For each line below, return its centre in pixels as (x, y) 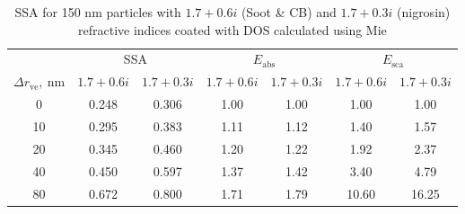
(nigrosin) (424, 12)
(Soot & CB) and (289, 12)
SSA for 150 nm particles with (98, 12)
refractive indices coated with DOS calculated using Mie (232, 29)
